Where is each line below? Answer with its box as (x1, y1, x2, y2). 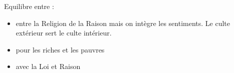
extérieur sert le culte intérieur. (16, 27, 112, 38)
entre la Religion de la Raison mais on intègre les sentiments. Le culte (16, 17, 230, 28)
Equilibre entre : (4, 1, 54, 11)
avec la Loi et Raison (16, 61, 81, 71)
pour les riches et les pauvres (16, 44, 105, 54)
